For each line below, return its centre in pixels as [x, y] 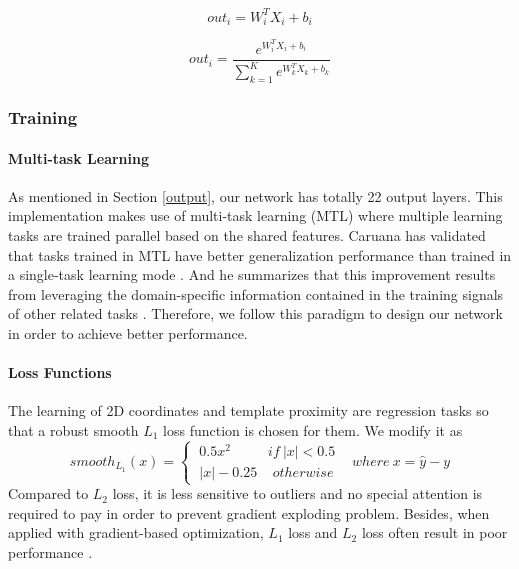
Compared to [48, 493]
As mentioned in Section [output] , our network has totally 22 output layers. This [255, 195]
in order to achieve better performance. [128, 332]
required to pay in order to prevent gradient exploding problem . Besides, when [249, 512]
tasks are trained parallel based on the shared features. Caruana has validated [247, 234]
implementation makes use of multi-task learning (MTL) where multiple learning [255, 215]
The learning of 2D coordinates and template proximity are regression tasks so [248, 410]
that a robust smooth [73, 429]
